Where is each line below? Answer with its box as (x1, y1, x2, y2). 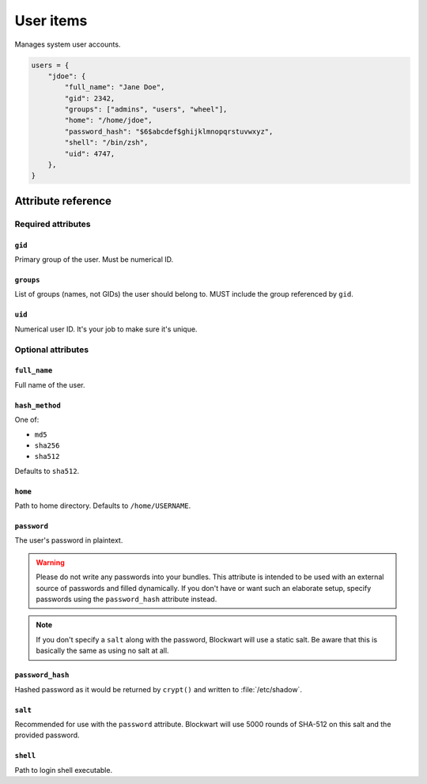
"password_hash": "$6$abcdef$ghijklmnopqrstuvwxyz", (64, 127, 274, 136)
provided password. (14, 730, 80, 740)
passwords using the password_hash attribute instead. (36, 594, 217, 604)
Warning (36, 558, 65, 567)
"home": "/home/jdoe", (64, 116, 153, 125)
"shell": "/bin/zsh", (64, 138, 149, 147)
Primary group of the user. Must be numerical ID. (14, 255, 174, 264)
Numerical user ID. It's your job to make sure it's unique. (14, 324, 198, 334)
